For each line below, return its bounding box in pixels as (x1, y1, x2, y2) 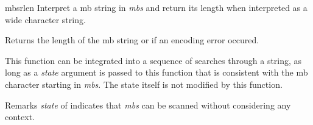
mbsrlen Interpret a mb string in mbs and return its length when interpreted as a (5, 1, 308, 13)
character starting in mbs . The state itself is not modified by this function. (5, 77, 283, 90)
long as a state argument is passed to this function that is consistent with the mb (5, 66, 308, 79)
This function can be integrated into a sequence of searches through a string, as (5, 54, 302, 66)
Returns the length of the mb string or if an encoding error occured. (5, 34, 259, 46)
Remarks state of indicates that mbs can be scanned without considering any (5, 98, 291, 111)
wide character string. (5, 13, 86, 26)
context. (5, 110, 35, 123)
